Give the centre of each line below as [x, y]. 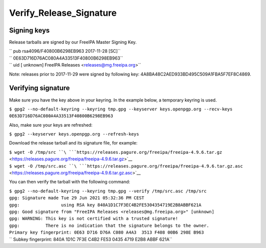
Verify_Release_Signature [63, 13]
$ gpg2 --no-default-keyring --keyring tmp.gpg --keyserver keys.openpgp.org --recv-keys [121, 109]
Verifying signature [39, 88]
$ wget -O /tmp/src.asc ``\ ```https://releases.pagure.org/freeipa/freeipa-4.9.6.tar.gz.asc [126, 166]
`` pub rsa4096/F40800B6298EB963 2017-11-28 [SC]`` [65, 51]
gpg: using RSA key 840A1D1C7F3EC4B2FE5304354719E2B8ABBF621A [105, 205]
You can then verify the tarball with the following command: [70, 182]
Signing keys [30, 30]
